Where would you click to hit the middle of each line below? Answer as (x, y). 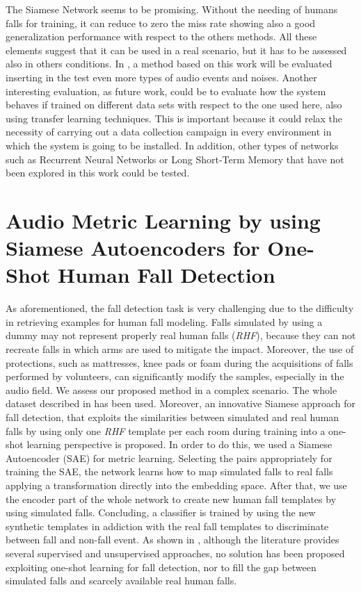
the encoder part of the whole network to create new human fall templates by (171, 499)
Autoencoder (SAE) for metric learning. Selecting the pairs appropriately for (169, 458)
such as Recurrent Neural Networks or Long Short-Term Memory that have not (175, 159)
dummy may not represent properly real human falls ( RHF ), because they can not (181, 335)
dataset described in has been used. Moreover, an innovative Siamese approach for (181, 403)
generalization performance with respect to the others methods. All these (161, 36)
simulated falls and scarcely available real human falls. (121, 581)
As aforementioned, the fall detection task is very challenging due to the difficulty (180, 308)
